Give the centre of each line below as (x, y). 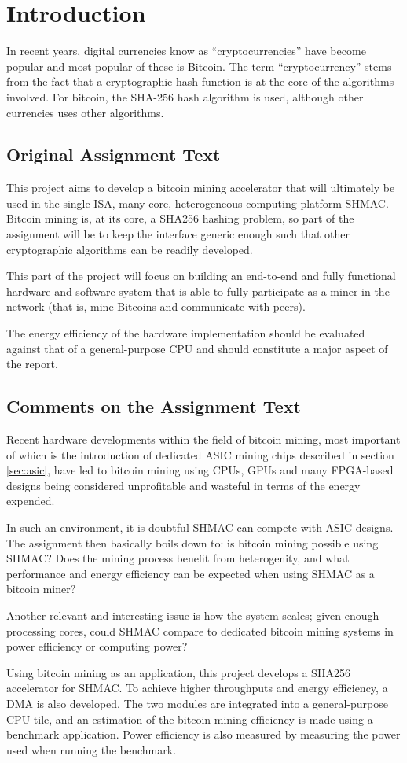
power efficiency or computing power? (97, 646)
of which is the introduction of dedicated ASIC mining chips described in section (200, 454)
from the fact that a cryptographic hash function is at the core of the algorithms (200, 81)
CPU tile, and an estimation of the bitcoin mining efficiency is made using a (190, 719)
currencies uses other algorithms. (85, 112)
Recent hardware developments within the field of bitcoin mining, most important (203, 439)
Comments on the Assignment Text (154, 406)
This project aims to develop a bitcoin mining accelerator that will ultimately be (201, 188)
